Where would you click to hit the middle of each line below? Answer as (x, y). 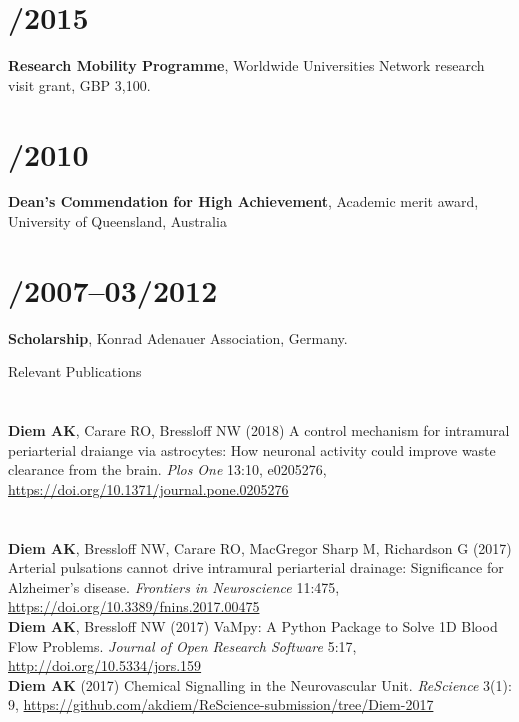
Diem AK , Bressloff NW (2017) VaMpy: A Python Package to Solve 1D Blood (253, 626)
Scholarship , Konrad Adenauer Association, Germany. (178, 337)
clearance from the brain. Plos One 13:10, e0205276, (167, 469)
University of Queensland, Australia (117, 221)
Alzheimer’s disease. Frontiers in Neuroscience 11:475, (174, 586)
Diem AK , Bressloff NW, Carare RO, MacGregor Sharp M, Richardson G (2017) (260, 547)
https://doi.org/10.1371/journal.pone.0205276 (148, 488)
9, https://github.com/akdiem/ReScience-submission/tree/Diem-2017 (221, 704)
